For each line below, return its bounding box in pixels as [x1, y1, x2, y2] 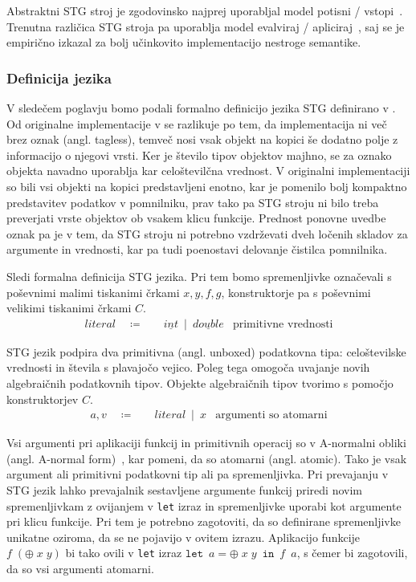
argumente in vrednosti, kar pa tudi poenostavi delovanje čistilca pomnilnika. [6, 241, 388, 258]
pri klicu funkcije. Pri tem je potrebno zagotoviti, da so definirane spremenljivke [6, 513, 401, 530]
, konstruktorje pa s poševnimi [221, 283, 371, 300]
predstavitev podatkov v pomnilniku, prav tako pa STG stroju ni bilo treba [6, 193, 379, 210]
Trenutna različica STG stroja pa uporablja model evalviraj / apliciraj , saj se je [6, 18, 405, 35]
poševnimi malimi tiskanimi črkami [6, 283, 180, 300]
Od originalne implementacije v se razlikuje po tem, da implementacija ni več [6, 115, 387, 132]
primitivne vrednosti [232, 318, 333, 330]
